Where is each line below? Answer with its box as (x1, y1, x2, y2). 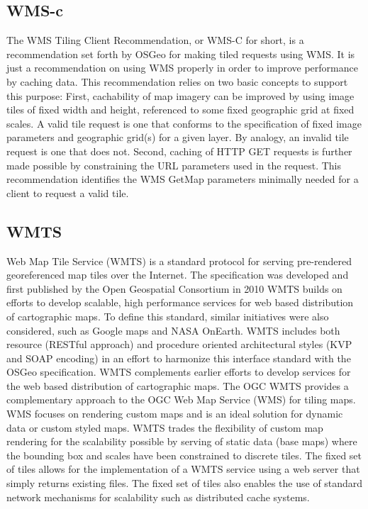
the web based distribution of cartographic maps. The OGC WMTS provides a (6, 378, 349, 393)
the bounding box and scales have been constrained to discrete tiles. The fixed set (6, 447, 362, 462)
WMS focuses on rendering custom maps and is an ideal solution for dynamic (6, 406, 343, 421)
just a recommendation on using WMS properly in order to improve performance (6, 60, 358, 75)
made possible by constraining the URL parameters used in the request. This (6, 157, 342, 172)
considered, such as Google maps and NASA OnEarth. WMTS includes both (6, 323, 340, 337)
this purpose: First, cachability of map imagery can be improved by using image (6, 88, 355, 103)
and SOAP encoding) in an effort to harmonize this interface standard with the (6, 350, 351, 365)
